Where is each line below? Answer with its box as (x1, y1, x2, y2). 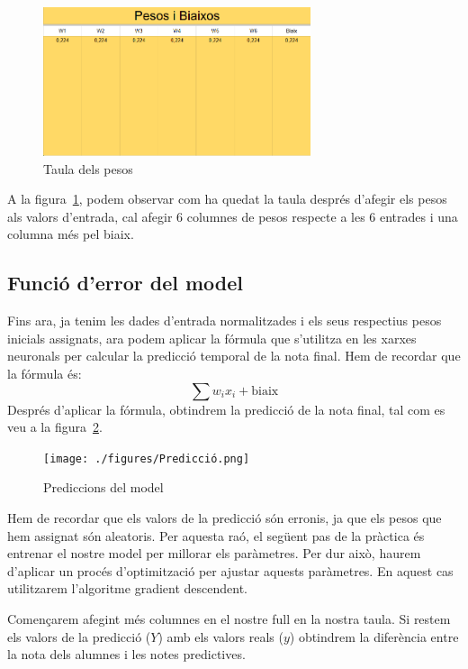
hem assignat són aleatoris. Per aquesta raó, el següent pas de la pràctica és (7, 526, 425, 545)
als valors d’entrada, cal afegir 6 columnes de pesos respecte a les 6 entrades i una (7, 206, 458, 225)
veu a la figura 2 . (7, 417, 103, 436)
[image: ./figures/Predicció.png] (43, 452, 250, 465)
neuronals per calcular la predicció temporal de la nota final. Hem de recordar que (7, 346, 461, 365)
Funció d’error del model (7, 269, 244, 297)
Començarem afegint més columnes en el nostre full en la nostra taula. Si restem (7, 609, 451, 628)
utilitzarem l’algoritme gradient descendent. (7, 579, 247, 598)
